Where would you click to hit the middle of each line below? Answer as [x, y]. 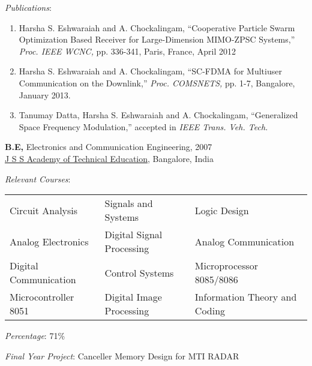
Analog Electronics [49, 241]
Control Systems [139, 272]
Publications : [28, 7]
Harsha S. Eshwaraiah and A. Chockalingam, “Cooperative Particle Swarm [157, 27]
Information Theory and [246, 297]
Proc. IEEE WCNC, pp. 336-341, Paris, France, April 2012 [127, 51]
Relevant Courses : [38, 178]
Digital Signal [133, 235]
